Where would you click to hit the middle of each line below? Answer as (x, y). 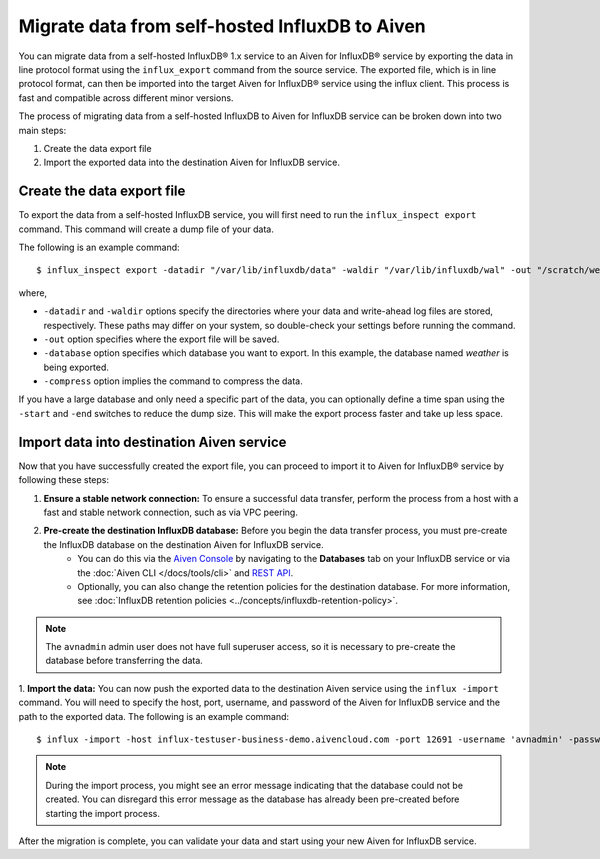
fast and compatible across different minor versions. (126, 97)
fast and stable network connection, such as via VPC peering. (171, 512)
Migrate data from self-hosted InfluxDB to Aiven (222, 26)
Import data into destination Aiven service (152, 441)
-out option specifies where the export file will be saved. (161, 339)
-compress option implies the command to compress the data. (173, 381)
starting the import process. (102, 813)
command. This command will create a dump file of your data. (146, 229)
